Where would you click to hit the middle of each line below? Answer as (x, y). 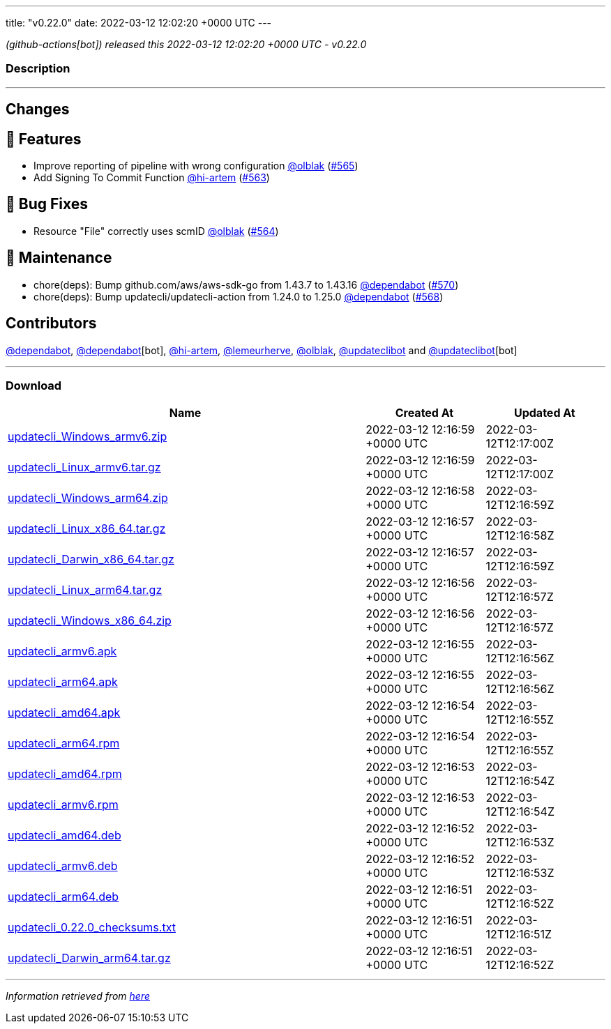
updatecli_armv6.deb (63, 866)
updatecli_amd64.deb (65, 836)
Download (34, 385)
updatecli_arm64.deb (63, 897)
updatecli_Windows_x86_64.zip (90, 621)
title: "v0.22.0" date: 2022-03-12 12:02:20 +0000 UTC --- (139, 23)
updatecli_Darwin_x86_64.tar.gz (91, 559)
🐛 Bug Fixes (47, 204)
